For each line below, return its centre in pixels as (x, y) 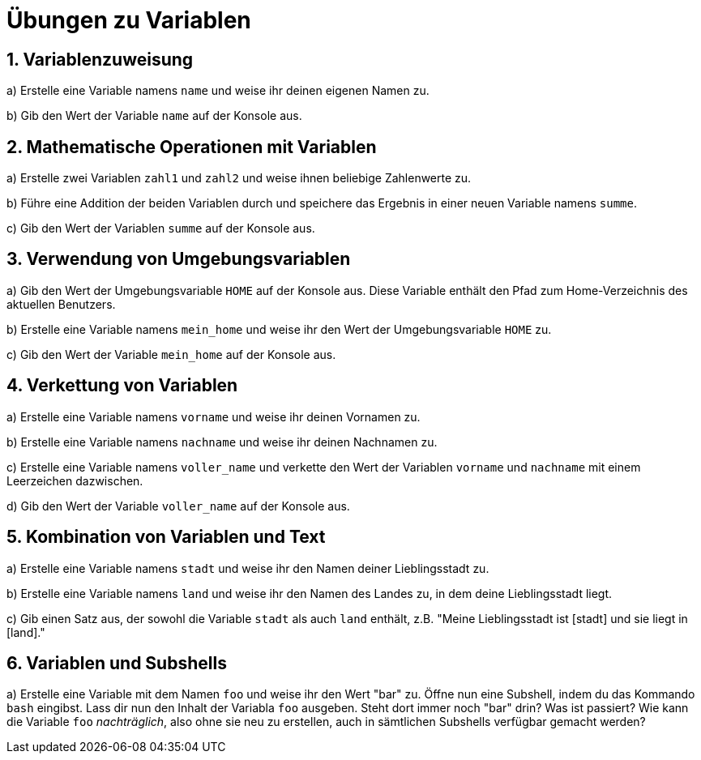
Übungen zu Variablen (129, 20)
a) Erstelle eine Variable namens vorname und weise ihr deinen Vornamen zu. (214, 416)
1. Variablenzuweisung (100, 59)
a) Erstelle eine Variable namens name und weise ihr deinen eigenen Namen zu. (218, 91)
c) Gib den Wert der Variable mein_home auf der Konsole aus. (171, 354)
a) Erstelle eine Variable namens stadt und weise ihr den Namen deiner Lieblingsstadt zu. (248, 568)
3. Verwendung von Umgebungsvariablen (179, 259)
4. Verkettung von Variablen (122, 386)
